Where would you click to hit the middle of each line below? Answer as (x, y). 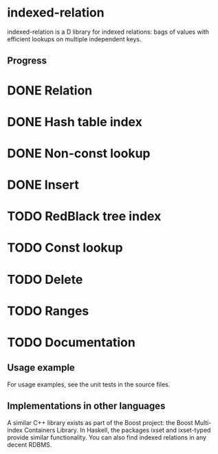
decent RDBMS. (30, 444)
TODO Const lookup (65, 248)
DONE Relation (50, 90)
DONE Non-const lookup (79, 153)
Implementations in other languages (86, 406)
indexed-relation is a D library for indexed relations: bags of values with (108, 32)
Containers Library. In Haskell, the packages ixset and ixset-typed (117, 430)
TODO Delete (45, 279)
